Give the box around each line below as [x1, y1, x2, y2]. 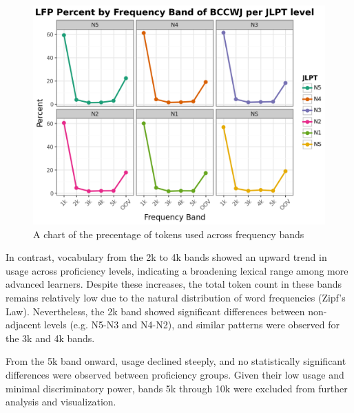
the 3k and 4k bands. [6, 330, 95, 345]
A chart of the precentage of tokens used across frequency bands [33, 226, 304, 241]
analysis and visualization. [6, 394, 116, 409]
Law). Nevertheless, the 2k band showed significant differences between [6, 304, 305, 318]
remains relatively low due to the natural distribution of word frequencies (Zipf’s [6, 290, 346, 304]
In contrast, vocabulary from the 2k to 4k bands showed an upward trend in [6, 250, 327, 264]
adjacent [6, 317, 41, 332]
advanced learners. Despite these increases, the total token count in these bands [6, 277, 342, 291]
